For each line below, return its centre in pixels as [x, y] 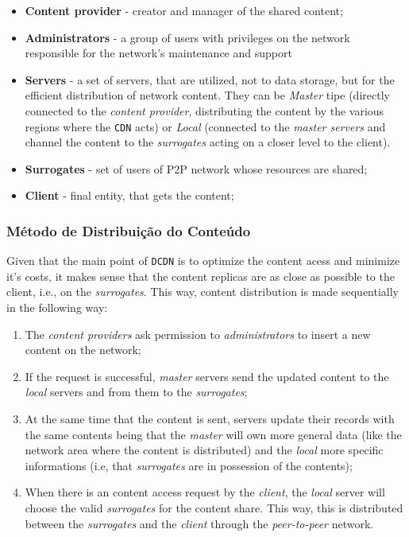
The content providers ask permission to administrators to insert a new [198, 334]
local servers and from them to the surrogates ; [136, 392]
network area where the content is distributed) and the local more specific [204, 450]
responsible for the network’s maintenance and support [158, 53]
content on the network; [83, 350]
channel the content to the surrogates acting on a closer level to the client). [208, 142]
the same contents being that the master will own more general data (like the [213, 434]
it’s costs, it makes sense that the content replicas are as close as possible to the [201, 276]
